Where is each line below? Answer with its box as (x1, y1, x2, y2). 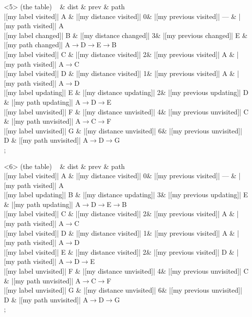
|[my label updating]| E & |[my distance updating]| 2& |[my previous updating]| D (4, 87, 249, 97)
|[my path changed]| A (4, 39, 71, 50)
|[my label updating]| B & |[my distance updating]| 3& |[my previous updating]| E (4, 189, 248, 200)
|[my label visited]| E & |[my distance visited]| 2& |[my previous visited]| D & (4, 246, 234, 257)
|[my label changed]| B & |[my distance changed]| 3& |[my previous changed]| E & (4, 30, 248, 40)
